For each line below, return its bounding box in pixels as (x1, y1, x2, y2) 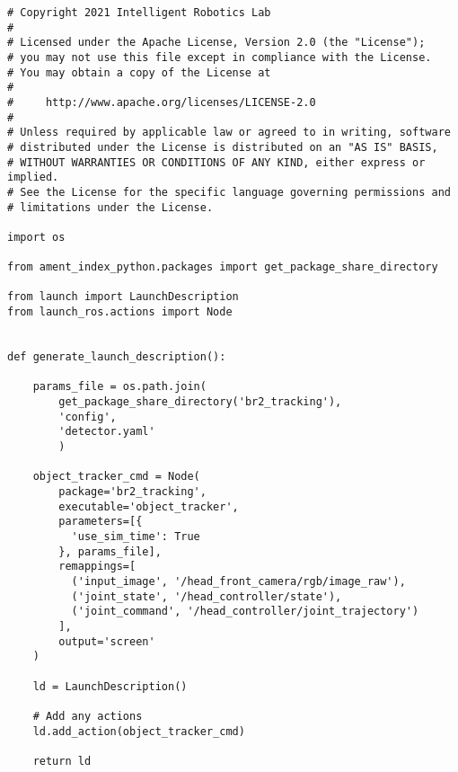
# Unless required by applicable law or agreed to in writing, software (7, 126, 451, 139)
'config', (58, 410, 117, 423)
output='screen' (58, 634, 155, 648)
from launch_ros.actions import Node (7, 306, 233, 319)
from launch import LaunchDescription (7, 290, 239, 304)
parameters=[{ (58, 515, 143, 528)
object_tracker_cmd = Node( (32, 470, 200, 484)
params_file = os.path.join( (32, 380, 207, 394)
